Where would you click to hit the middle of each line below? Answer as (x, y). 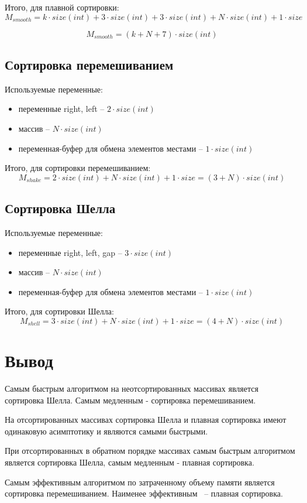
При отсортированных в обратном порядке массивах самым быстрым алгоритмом (150, 451)
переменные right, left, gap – (70, 252)
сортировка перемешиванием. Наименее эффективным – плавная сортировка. (144, 493)
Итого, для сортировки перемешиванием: (78, 168)
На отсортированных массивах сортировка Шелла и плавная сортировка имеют (146, 420)
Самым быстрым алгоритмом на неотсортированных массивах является (132, 389)
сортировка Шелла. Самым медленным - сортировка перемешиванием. (130, 400)
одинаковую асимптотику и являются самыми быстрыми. (106, 431)
